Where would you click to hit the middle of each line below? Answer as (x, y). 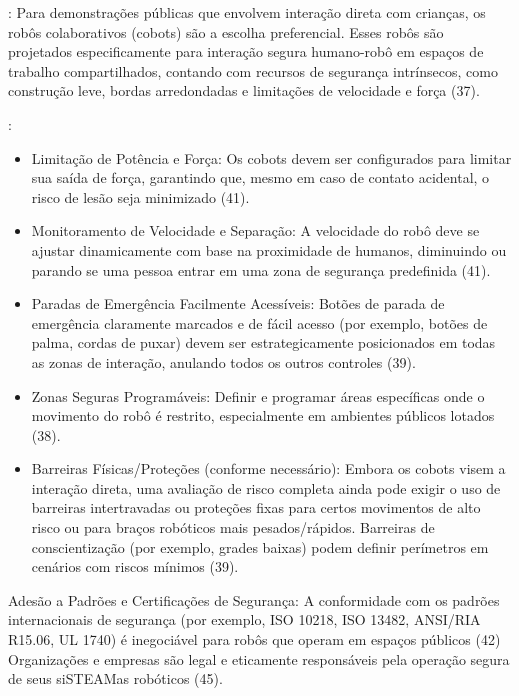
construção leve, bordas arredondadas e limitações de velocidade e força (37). (244, 90)
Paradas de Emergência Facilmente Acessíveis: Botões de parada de (238, 303)
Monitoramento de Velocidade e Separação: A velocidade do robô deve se (255, 230)
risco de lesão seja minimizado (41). (140, 196)
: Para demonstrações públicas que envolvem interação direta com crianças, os (247, 12)
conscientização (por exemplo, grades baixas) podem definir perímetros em (260, 546)
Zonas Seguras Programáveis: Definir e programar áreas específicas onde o (258, 395)
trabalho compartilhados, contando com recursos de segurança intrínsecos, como (253, 70)
